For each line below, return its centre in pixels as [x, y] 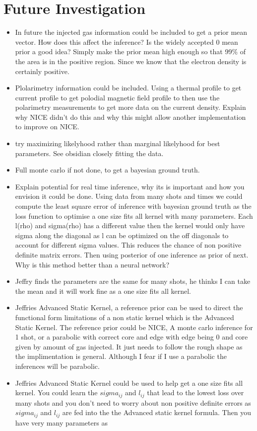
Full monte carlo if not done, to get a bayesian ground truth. [107, 170]
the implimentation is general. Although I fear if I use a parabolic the [121, 356]
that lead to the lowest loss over [195, 392]
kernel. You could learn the [56, 392]
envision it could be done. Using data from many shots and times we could [129, 196]
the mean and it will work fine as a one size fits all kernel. [103, 291]
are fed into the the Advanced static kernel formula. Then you [157, 412]
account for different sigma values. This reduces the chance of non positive [128, 245]
